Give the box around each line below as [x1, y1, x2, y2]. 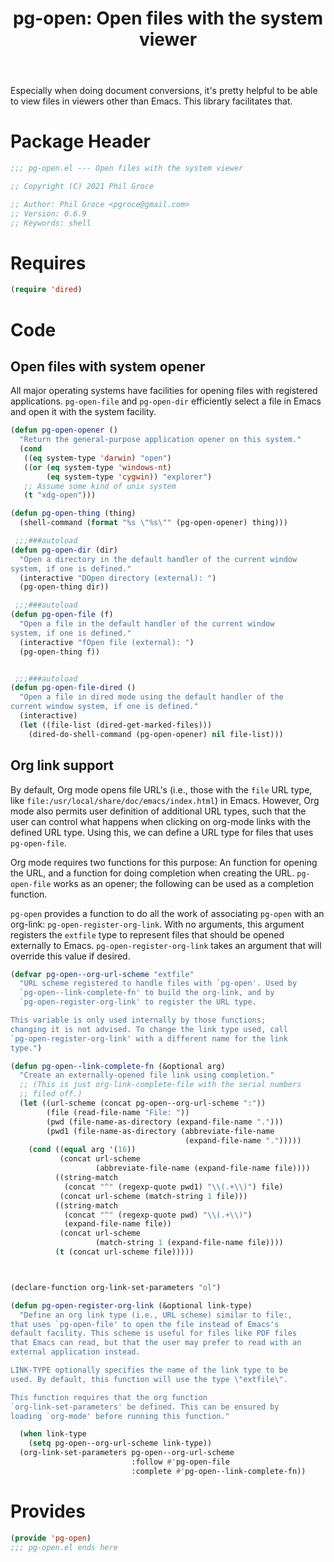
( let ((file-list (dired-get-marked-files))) [19, 720, 213, 730]
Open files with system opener [10, 358, 206, 375]
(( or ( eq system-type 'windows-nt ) [23, 462, 172, 472]
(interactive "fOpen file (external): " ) [19, 637, 195, 647]
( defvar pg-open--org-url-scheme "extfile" [10, 969, 195, 979]
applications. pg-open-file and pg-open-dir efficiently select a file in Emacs [10, 395, 322, 407]
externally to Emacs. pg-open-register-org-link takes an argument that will [10, 939, 322, 951]
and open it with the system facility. [10, 406, 157, 418]
